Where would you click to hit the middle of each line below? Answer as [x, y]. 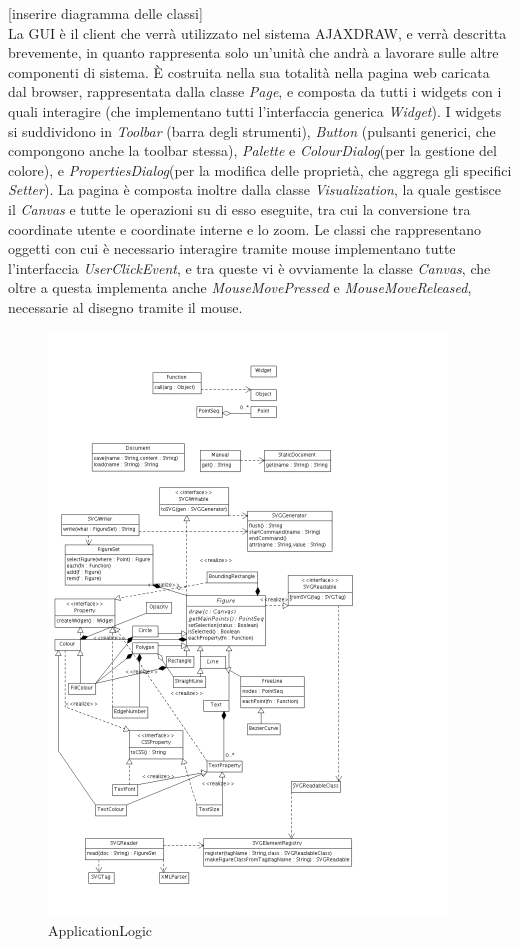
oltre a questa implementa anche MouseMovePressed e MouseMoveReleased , [240, 287]
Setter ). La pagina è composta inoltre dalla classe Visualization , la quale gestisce [255, 189]
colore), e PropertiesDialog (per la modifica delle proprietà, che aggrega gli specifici [260, 169]
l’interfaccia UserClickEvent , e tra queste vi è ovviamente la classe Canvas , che [249, 267]
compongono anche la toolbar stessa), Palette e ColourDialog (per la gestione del [252, 150]
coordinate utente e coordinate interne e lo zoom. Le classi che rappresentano [245, 228]
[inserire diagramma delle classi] [105, 13]
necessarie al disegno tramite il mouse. [125, 306]
